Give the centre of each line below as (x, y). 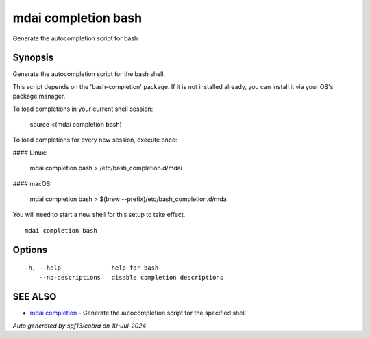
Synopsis (33, 58)
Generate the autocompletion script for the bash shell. (89, 74)
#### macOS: (33, 183)
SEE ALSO (35, 297)
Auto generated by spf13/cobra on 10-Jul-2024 (79, 326)
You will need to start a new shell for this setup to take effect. (99, 215)
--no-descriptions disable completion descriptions (131, 277)
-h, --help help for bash (92, 268)
